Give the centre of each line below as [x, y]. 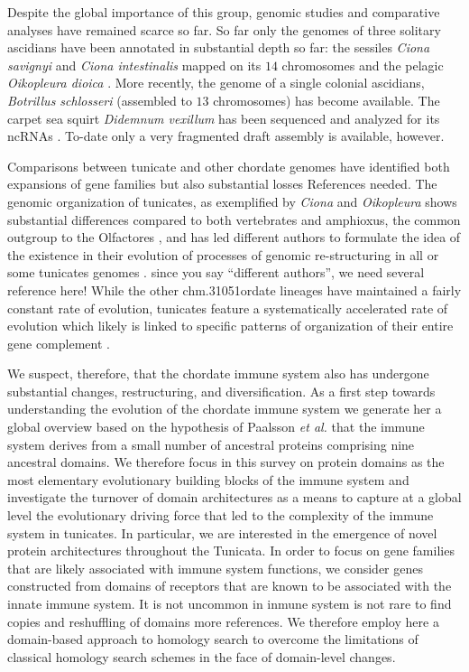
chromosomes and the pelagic [363, 65]
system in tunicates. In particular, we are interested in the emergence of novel [222, 532]
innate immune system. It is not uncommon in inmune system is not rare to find [230, 603]
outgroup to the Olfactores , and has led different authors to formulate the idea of [234, 237]
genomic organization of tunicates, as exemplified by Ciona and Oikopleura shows [232, 201]
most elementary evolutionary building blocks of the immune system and [208, 479]
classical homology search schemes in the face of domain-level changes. [202, 656]
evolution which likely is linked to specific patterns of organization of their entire [230, 326]
